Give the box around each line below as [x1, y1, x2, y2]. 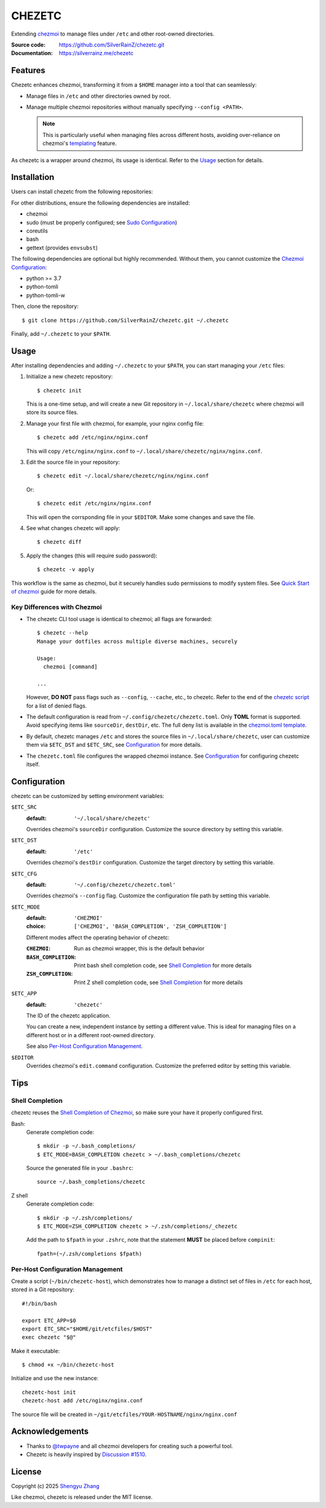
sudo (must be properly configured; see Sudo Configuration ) [26, 219, 177, 226]
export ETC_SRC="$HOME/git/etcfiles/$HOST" [22, 1325, 153, 1332]
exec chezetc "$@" [22, 1334, 77, 1341]
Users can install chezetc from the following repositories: [11, 188, 153, 196]
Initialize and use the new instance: [11, 1375, 99, 1382]
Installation [11, 172, 54, 182]
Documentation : [11, 50, 53, 57]
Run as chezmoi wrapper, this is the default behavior [74, 945, 205, 952]
